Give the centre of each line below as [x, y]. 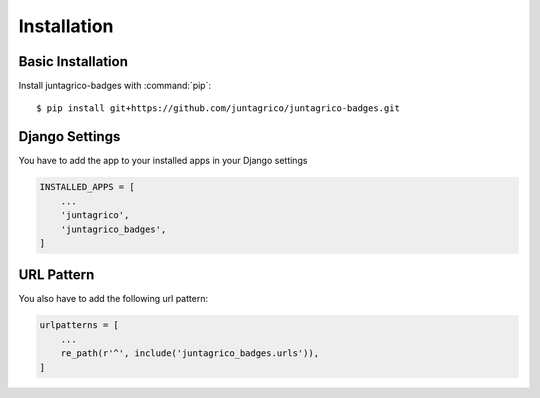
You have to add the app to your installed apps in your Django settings [163, 161]
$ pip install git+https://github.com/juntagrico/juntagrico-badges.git [218, 108]
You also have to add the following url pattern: [113, 299]
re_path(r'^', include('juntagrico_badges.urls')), [190, 353]
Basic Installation [73, 61]
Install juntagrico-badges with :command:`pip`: [115, 86]
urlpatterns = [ [79, 325]
